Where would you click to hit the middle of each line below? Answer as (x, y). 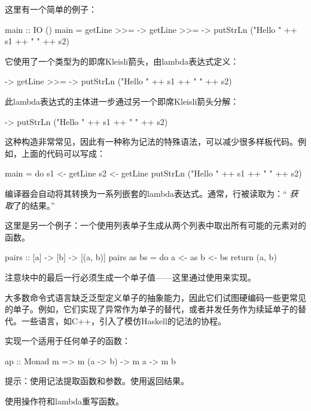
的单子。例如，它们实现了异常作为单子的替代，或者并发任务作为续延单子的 (151, 309)
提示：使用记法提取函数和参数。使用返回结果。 (97, 381)
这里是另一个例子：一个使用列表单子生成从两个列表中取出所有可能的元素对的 (155, 225)
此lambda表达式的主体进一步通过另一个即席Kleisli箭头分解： (122, 101)
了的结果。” (34, 205)
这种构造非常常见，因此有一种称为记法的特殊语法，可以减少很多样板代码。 (151, 141)
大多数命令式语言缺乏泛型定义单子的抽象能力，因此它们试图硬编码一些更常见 (155, 297)
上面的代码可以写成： (63, 153)
